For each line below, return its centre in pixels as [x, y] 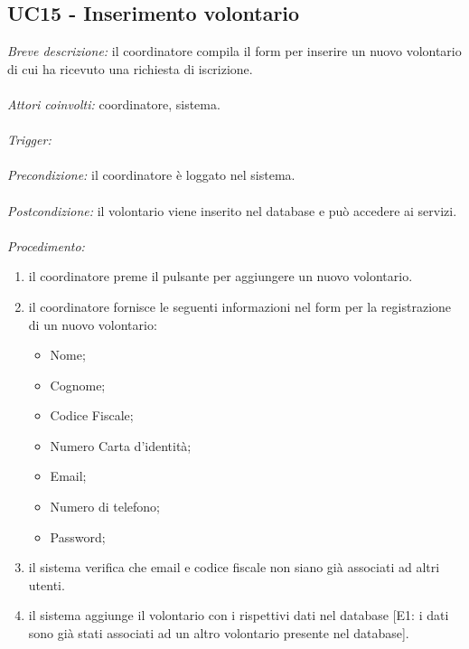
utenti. [47, 584]
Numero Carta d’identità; [121, 445]
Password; [78, 536]
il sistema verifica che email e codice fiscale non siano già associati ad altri [234, 567]
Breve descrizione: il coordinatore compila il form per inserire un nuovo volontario [234, 51]
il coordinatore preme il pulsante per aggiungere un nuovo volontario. [220, 276]
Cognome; [78, 385]
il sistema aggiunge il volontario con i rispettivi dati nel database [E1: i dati [239, 615]
